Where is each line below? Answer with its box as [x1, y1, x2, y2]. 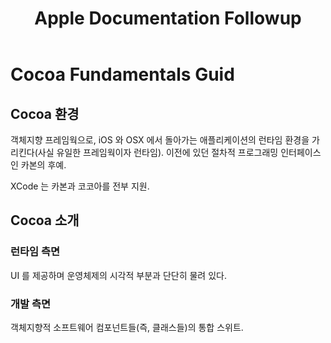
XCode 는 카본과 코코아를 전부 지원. [10, 180, 150, 192]
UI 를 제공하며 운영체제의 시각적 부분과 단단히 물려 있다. [10, 269, 227, 281]
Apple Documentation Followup [34, 7, 302, 30]
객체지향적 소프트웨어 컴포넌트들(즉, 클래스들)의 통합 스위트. [10, 321, 244, 333]
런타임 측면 [10, 245, 61, 259]
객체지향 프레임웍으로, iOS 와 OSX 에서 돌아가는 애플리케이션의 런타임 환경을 [10, 134, 310, 146]
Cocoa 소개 [10, 212, 80, 229]
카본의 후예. [20, 159, 67, 171]
